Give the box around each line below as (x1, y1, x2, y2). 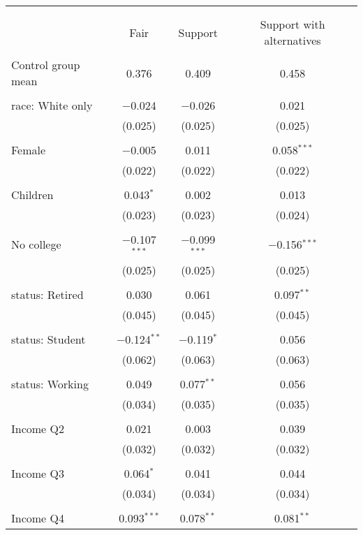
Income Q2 (11, 420, 64, 437)
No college (11, 236, 61, 253)
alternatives (264, 32, 321, 48)
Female (11, 142, 46, 158)
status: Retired (11, 286, 84, 302)
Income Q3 (11, 464, 64, 481)
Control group (11, 57, 80, 73)
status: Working (11, 375, 89, 392)
